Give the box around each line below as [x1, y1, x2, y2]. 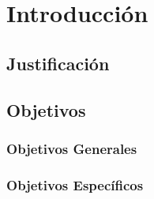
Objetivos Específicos [6, 175, 144, 194]
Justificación [6, 51, 110, 75]
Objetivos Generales [6, 138, 137, 158]
